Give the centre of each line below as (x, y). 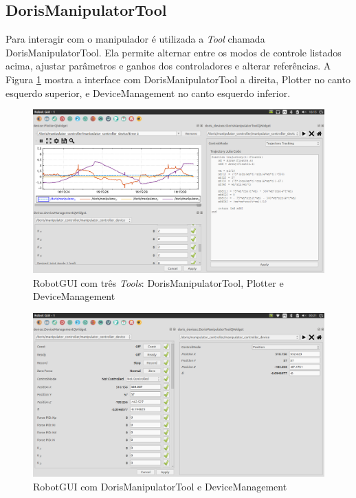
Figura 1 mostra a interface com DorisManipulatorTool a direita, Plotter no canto (178, 79)
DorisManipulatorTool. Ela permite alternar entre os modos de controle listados (174, 52)
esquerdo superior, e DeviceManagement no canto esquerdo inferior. (148, 93)
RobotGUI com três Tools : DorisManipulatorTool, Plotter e (158, 282)
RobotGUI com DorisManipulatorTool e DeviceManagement (160, 486)
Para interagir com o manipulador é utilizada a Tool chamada (135, 39)
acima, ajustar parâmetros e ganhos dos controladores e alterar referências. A (168, 66)
